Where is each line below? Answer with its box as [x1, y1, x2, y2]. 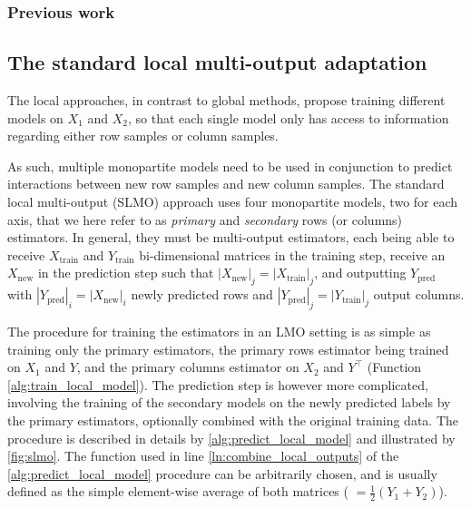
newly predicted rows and [131, 285, 273, 304]
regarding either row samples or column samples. [7, 126, 279, 145]
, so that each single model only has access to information [128, 108, 449, 127]
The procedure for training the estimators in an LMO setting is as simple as [7, 321, 431, 340]
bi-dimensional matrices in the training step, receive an [139, 245, 446, 264]
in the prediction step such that [37, 263, 214, 282]
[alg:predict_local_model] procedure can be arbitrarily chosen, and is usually [7, 464, 437, 483]
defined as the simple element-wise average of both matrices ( [7, 482, 348, 501]
